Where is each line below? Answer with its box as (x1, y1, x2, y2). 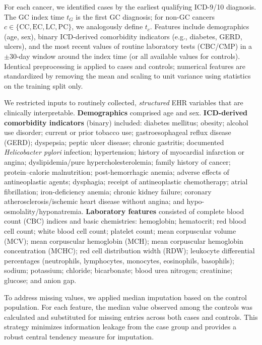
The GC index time (4, 11, 64, 22)
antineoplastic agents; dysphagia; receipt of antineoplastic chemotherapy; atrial (4, 176, 248, 187)
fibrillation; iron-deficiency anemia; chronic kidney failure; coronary (4, 186, 212, 196)
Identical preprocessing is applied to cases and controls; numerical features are (4, 60, 246, 71)
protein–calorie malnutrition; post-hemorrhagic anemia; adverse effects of (4, 166, 229, 177)
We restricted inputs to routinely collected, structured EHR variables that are (4, 97, 243, 108)
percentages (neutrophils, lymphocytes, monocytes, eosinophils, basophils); (4, 255, 234, 265)
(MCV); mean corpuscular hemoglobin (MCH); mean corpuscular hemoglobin (4, 235, 243, 246)
